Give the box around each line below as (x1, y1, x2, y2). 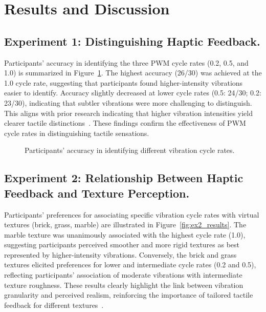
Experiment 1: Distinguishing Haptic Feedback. (4, 33, 260, 49)
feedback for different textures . (4, 299, 104, 310)
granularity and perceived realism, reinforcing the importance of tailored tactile (4, 289, 253, 300)
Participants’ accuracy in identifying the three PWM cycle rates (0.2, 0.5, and (4, 57, 249, 68)
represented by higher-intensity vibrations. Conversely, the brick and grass (4, 249, 237, 260)
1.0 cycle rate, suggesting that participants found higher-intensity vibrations (4, 77, 243, 88)
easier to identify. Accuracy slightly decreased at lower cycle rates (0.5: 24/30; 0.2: (4, 87, 261, 98)
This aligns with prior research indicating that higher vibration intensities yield (4, 107, 253, 118)
